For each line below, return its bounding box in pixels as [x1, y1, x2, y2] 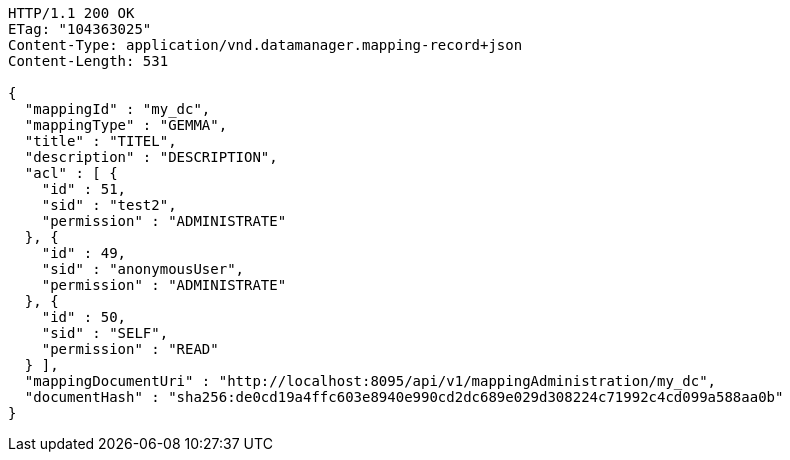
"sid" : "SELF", [41, 325, 169, 341]
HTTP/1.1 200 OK [8, 5, 135, 21]
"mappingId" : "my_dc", [24, 101, 211, 117]
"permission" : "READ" [41, 341, 219, 357]
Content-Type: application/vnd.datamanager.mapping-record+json [8, 37, 523, 53]
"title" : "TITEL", [24, 133, 177, 149]
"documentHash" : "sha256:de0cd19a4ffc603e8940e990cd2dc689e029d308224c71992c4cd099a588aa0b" [24, 389, 784, 405]
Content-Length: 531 [8, 53, 169, 69]
